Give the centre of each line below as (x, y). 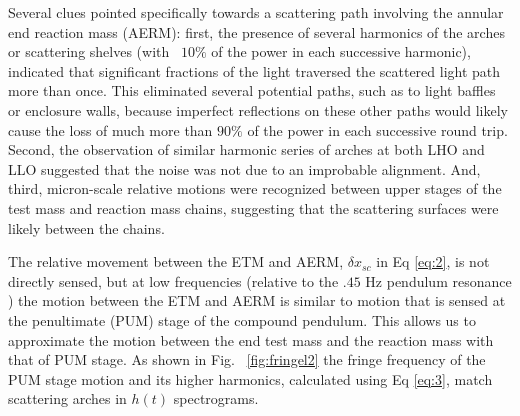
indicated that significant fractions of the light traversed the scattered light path (254, 70)
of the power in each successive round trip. (377, 129)
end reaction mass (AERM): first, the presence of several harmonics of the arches (256, 31)
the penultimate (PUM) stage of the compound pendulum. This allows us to (242, 319)
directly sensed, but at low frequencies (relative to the (173, 280)
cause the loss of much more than (110, 129)
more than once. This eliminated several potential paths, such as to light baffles (252, 90)
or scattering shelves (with (89, 51)
